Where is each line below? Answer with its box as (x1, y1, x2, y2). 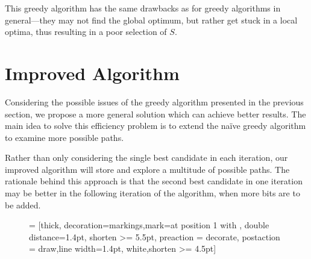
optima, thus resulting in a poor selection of (5, 25, 167, 38)
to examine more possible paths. (5, 131, 124, 143)
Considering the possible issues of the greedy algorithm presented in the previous (5, 95, 304, 108)
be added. (5, 198, 41, 211)
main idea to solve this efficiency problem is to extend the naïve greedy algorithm (5, 119, 306, 132)
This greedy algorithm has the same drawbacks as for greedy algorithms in (5, 2, 281, 14)
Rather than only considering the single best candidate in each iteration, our (5, 151, 288, 164)
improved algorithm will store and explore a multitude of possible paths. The (5, 163, 290, 175)
